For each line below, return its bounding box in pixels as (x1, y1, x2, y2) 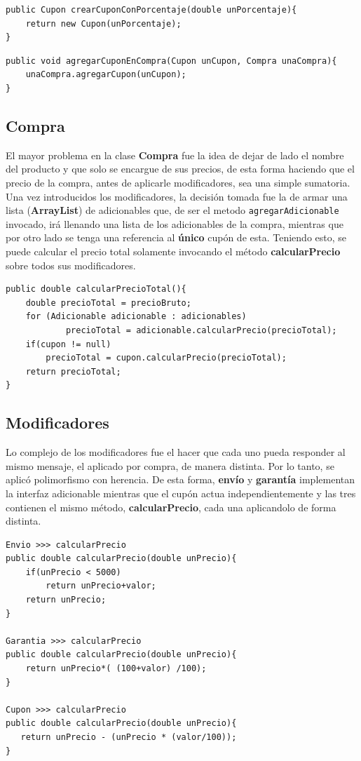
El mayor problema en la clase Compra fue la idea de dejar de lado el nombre (6, 147, 344, 162)
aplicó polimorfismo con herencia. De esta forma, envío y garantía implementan (6, 472, 355, 487)
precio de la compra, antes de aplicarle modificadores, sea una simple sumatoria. (6, 175, 350, 189)
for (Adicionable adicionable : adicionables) (25, 311, 247, 322)
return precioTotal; (25, 366, 121, 377)
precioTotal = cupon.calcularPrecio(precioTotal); (46, 353, 287, 363)
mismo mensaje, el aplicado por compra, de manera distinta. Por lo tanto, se (6, 458, 334, 473)
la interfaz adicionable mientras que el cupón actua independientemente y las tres (6, 485, 356, 500)
